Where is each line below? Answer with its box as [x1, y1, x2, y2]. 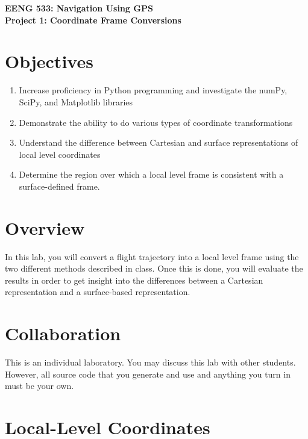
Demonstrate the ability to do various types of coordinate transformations [19, 116, 293, 128]
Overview [5, 215, 85, 240]
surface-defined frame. [19, 179, 100, 192]
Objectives [5, 49, 93, 73]
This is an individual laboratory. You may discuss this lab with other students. [5, 356, 296, 369]
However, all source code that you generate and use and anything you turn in [5, 367, 291, 380]
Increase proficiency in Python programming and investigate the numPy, [19, 84, 288, 96]
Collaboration [5, 321, 121, 346]
